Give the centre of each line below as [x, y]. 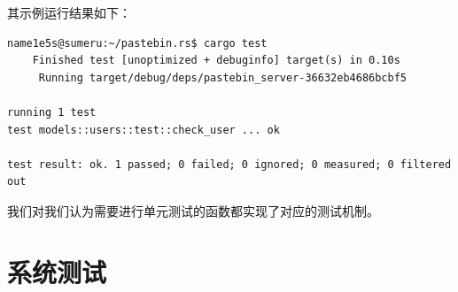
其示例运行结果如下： [69, 12]
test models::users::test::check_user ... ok [144, 130]
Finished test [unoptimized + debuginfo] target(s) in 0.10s [216, 61]
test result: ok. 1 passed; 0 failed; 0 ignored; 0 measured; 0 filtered [229, 164]
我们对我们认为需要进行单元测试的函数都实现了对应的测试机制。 [193, 210]
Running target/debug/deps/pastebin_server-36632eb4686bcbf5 [223, 77]
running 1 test [52, 112]
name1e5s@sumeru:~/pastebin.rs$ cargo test [137, 43]
